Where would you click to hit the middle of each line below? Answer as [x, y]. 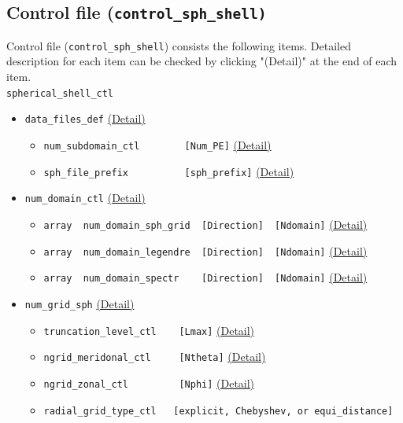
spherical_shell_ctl [60, 93]
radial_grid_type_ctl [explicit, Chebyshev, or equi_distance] [218, 411]
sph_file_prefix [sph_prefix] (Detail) [169, 171]
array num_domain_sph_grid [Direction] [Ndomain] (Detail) [205, 224]
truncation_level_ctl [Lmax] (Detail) [149, 330]
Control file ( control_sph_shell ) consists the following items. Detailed [179, 45]
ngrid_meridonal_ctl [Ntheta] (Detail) [155, 357]
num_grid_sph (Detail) [79, 303]
